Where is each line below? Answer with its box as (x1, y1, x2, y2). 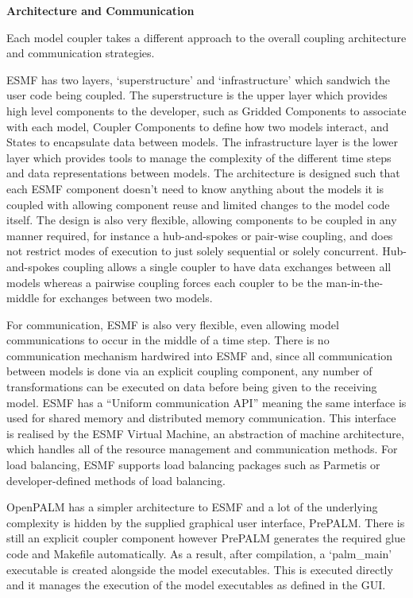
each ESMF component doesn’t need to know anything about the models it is (6, 180, 384, 196)
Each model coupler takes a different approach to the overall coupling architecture (6, 29, 407, 45)
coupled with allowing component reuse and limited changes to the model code (6, 196, 390, 212)
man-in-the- (326, 274, 384, 290)
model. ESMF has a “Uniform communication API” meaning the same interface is (6, 394, 407, 410)
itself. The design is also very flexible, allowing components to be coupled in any (6, 212, 397, 228)
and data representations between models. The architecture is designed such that (6, 165, 400, 181)
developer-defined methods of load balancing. (6, 472, 226, 488)
